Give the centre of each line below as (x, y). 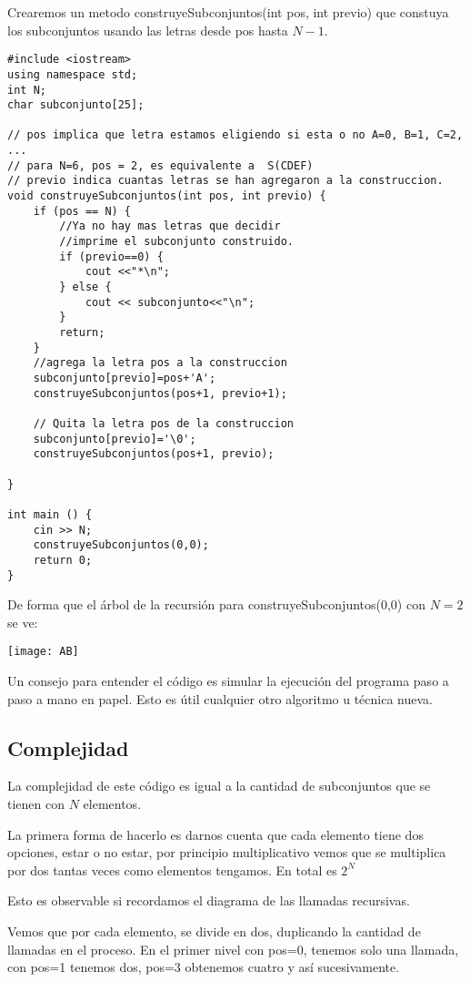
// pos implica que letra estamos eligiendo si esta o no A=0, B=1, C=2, (235, 135)
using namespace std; (73, 74)
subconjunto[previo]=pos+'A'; (125, 378)
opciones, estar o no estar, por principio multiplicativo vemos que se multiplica (227, 852)
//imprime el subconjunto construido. (176, 242)
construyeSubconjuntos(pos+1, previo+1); (160, 393)
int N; (27, 90)
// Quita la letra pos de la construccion (163, 423)
